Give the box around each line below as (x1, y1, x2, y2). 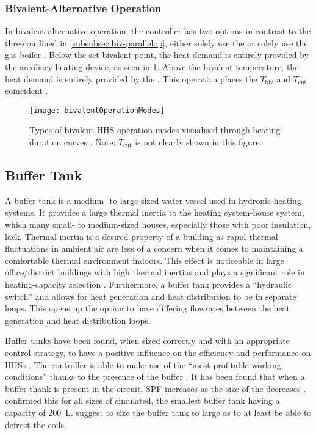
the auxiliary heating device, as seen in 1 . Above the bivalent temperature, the (5, 60, 299, 73)
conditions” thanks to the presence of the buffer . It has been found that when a (5, 370, 305, 383)
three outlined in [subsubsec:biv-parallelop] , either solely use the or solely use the (5, 36, 308, 49)
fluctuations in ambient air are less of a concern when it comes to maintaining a (5, 242, 303, 255)
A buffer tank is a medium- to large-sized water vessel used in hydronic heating (5, 194, 301, 206)
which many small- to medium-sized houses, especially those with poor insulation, (5, 218, 311, 231)
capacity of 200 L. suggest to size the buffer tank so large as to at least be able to (5, 406, 312, 418)
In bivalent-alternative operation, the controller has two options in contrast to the (5, 24, 311, 37)
